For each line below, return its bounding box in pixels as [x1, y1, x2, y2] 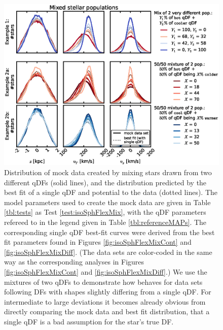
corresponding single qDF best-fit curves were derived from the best [4, 226, 215, 237]
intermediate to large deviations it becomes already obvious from [4, 296, 206, 307]
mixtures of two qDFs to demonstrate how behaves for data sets [4, 276, 203, 287]
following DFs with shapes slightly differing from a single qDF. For [4, 286, 211, 297]
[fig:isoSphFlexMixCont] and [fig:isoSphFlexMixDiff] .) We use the [4, 267, 207, 277]
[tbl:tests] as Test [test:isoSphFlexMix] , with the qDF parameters [4, 207, 206, 217]
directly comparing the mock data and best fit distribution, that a [4, 306, 210, 317]
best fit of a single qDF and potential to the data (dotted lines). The [4, 187, 218, 197]
